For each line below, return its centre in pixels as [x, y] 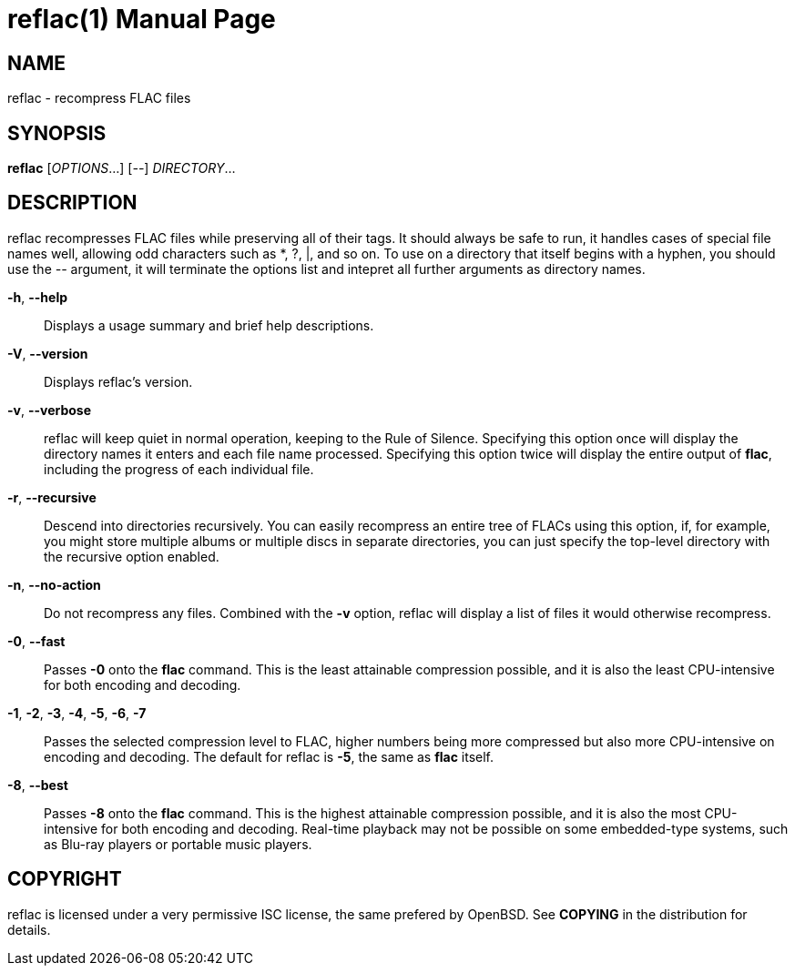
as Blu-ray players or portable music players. [178, 844]
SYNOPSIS [57, 133]
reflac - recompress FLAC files [99, 98]
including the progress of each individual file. [179, 469]
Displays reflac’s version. [118, 381]
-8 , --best [38, 785]
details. [29, 929]
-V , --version [48, 353]
